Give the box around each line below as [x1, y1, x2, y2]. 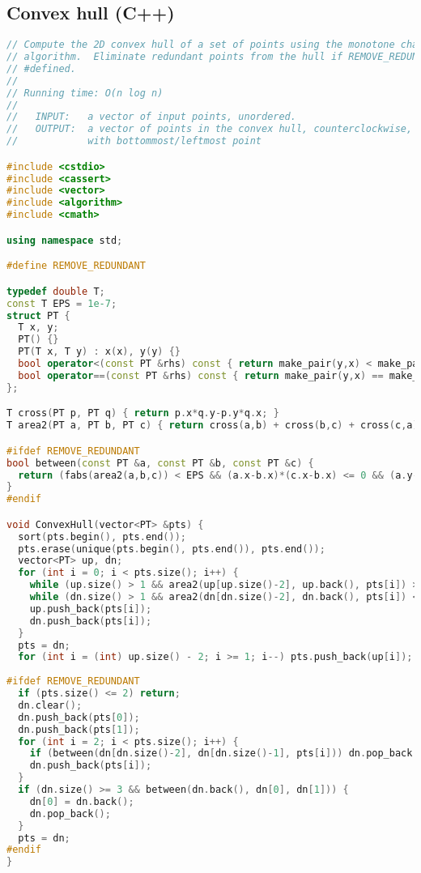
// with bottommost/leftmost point [6, 135, 262, 147]
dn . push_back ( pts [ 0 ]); [18, 711, 140, 723]
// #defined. [6, 62, 76, 75]
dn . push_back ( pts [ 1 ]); [18, 723, 140, 735]
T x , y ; [18, 322, 59, 334]
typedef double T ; [6, 285, 105, 297]
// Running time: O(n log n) [6, 87, 164, 99]
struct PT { [6, 309, 70, 322]
